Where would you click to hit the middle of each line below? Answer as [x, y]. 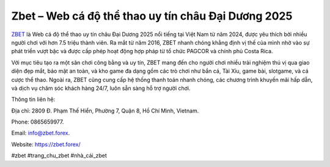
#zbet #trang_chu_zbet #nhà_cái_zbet [59, 155]
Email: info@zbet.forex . [41, 133]
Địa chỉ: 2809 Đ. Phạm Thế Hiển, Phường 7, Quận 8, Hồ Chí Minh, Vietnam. [105, 111]
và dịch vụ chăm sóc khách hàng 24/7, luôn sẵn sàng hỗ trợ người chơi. [101, 88]
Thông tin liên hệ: [33, 99]
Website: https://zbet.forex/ [46, 144]
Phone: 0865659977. [38, 122]
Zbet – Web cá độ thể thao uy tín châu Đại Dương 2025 [152, 16]
